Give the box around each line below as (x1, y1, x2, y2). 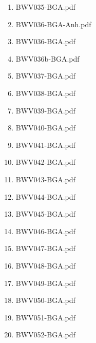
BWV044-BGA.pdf (15, 191, 75, 202)
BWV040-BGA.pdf (15, 122, 75, 133)
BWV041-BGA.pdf (15, 139, 75, 150)
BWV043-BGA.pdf (15, 174, 75, 184)
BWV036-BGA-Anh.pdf (15, 18, 91, 29)
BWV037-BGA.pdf (15, 70, 75, 81)
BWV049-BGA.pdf (15, 277, 75, 288)
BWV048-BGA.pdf (15, 260, 75, 271)
